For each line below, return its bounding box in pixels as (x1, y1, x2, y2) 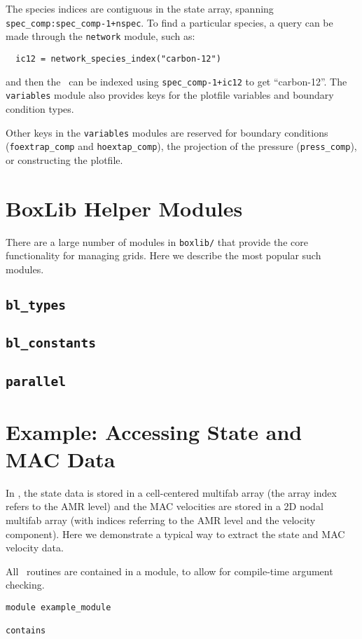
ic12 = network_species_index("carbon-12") (15, 53, 221, 64)
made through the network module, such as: (6, 29, 195, 43)
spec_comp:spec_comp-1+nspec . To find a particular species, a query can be (6, 15, 333, 29)
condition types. (6, 101, 74, 116)
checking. (6, 577, 45, 592)
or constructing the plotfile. (6, 152, 123, 167)
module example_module (6, 602, 111, 612)
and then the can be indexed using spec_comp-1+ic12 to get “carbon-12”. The (6, 74, 347, 88)
